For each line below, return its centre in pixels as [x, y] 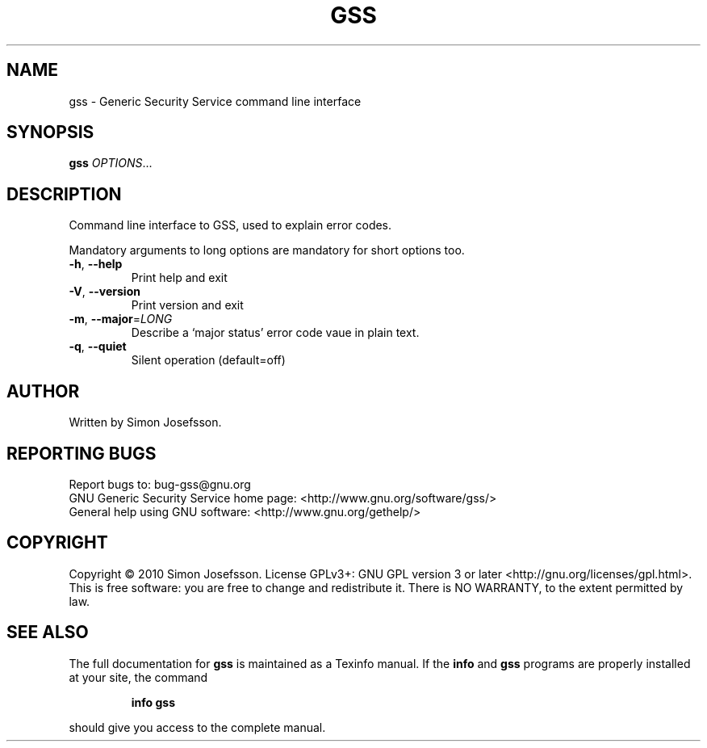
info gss [153, 702]
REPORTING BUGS [82, 453]
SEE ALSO [48, 632]
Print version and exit [187, 305]
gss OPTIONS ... [111, 163]
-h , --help [96, 264]
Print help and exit [179, 278]
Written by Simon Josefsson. [145, 422]
